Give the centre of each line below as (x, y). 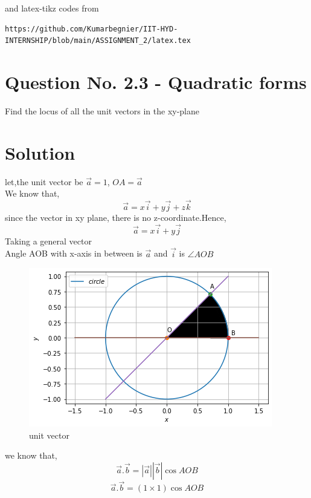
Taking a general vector (48, 241)
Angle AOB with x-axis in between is (74, 253)
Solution (40, 152)
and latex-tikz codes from (52, 8)
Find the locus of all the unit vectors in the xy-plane (102, 110)
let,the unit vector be (44, 181)
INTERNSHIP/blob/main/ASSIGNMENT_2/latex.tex (98, 41)
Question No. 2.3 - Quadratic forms (156, 81)
